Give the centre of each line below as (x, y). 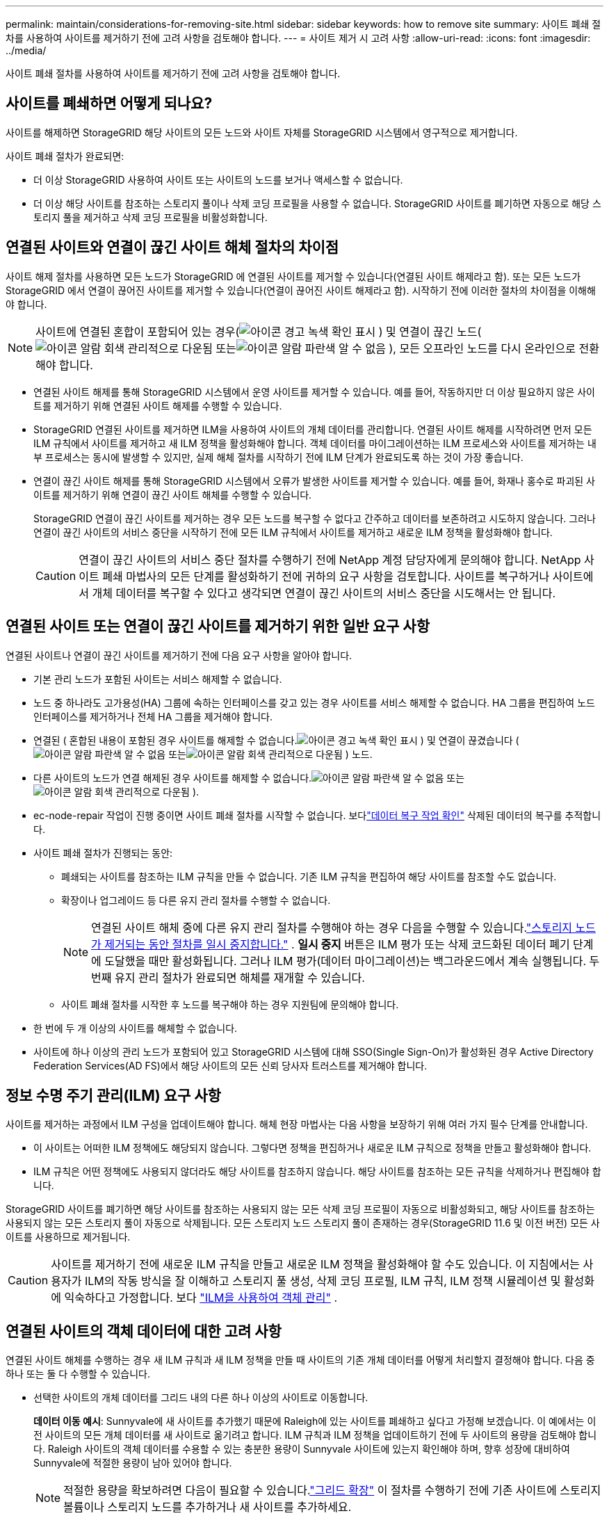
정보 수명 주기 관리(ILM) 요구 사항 (113, 1095)
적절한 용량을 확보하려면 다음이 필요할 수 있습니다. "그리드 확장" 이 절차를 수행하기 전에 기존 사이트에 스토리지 (332, 1491)
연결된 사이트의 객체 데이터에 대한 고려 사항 (144, 1331)
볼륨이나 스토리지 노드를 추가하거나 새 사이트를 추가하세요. (208, 1507)
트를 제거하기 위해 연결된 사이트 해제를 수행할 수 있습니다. (158, 405)
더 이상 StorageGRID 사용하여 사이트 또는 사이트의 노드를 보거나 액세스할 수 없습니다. (218, 179)
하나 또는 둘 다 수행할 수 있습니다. (78, 1374)
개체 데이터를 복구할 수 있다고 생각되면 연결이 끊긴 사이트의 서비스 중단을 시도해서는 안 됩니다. (324, 593)
